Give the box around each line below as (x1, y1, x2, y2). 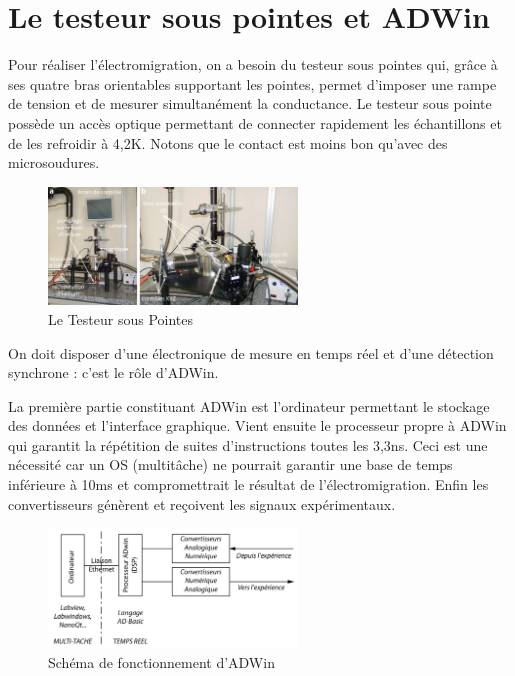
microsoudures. (8, 152, 100, 173)
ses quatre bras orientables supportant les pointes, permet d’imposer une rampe (8, 73, 497, 94)
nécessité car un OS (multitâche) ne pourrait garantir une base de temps (8, 454, 453, 475)
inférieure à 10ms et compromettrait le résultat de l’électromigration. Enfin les (8, 474, 489, 495)
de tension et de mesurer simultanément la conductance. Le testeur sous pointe (8, 93, 492, 114)
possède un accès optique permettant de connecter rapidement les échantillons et (8, 112, 502, 133)
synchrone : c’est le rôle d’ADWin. (8, 362, 219, 383)
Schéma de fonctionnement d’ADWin (48, 652, 275, 673)
